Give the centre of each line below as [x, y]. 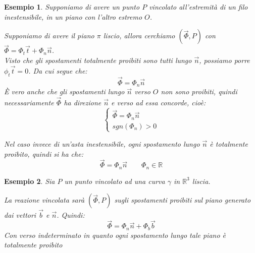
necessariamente [29, 103]
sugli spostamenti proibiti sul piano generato [183, 200]
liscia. [201, 181]
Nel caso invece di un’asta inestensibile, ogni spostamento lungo [102, 143]
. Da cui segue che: [58, 70]
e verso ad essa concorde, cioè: [159, 103]
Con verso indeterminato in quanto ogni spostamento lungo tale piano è [115, 235]
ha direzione [83, 103]
